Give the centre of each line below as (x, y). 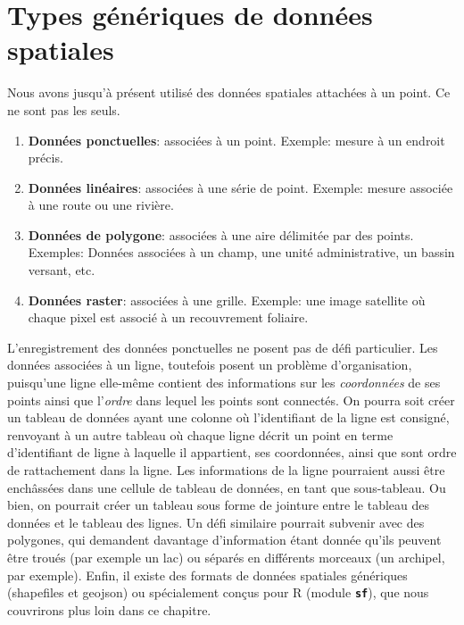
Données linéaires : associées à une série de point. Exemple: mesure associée (240, 187)
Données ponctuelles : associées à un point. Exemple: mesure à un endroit (236, 140)
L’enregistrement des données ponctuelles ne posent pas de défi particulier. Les (223, 347)
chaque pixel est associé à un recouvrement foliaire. (168, 317)
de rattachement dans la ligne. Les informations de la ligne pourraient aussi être (226, 470)
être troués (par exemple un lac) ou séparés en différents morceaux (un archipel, (226, 557)
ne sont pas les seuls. (64, 109)
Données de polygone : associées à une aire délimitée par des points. (221, 234)
